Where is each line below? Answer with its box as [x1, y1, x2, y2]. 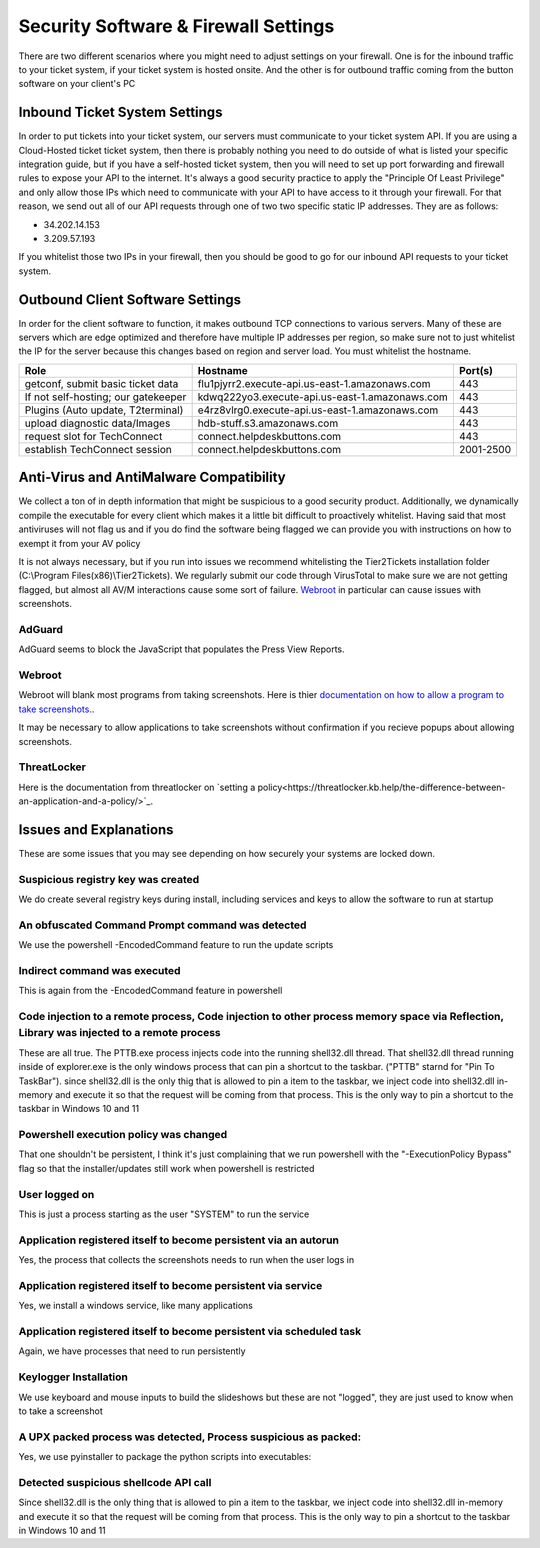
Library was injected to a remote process [18, 1026, 221, 1040]
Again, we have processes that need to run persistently [18, 1345, 246, 1357]
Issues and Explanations [18, 821, 174, 838]
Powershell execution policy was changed [18, 1128, 228, 1142]
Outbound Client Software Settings [18, 291, 242, 308]
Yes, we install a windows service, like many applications [18, 1300, 254, 1312]
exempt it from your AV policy [18, 537, 141, 549]
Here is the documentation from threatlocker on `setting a [18, 781, 256, 793]
